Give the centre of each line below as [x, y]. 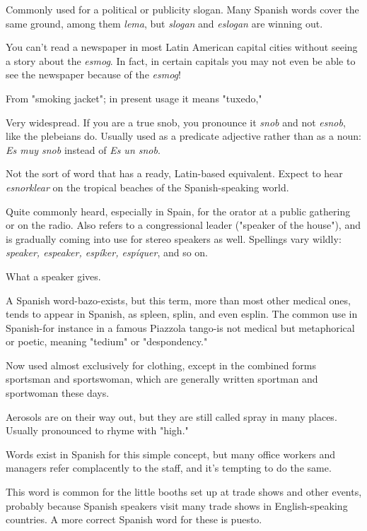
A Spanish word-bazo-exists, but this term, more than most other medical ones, [178, 300]
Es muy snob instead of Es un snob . [83, 149]
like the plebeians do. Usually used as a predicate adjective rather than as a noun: [183, 136]
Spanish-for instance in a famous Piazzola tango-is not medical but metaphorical [180, 327]
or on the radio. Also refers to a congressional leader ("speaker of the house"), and [183, 225]
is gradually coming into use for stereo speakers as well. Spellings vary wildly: [174, 238]
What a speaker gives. [53, 276]
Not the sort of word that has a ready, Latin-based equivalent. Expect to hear [174, 173]
